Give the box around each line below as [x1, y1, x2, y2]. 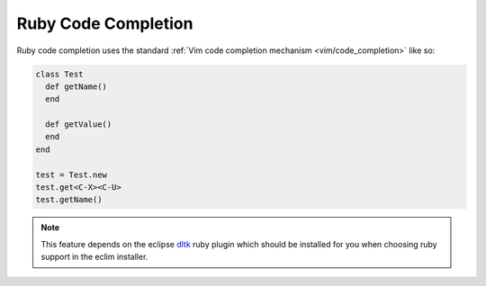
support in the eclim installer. [40, 252, 148, 263]
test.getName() [35, 194, 103, 205]
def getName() [45, 81, 108, 92]
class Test [35, 68, 84, 79]
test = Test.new [35, 169, 108, 180]
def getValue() [45, 120, 112, 130]
